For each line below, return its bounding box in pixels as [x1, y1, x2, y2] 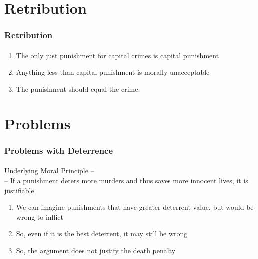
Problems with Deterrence [4, 144, 113, 156]
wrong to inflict [16, 211, 63, 222]
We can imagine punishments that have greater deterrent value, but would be [16, 202, 254, 212]
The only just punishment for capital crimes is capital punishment [16, 50, 219, 60]
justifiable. [4, 185, 36, 195]
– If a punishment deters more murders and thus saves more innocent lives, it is [4, 175, 248, 185]
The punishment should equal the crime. [16, 84, 140, 94]
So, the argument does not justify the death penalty [16, 245, 176, 255]
